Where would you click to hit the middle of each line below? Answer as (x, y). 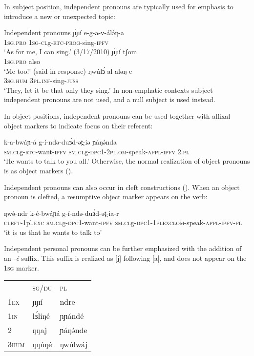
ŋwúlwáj (74, 344)
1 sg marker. (21, 267)
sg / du (42, 288)
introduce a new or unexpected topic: (60, 16)
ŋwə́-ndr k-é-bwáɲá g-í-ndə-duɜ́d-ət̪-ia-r (62, 213)
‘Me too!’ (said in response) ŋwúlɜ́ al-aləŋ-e (68, 71)
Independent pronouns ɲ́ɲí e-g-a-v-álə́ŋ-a (64, 32)
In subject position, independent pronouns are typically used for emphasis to (119, 6)
